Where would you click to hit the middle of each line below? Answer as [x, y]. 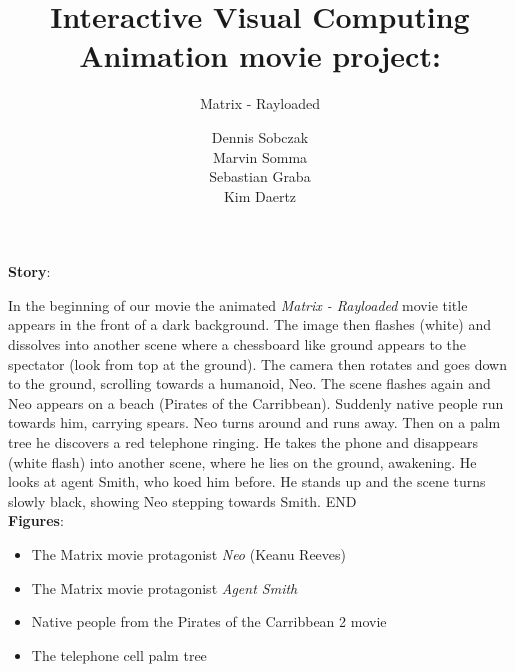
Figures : [36, 520]
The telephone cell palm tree [119, 654]
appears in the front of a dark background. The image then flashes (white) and [250, 324]
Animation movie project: [260, 55]
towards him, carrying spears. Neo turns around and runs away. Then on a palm [254, 422]
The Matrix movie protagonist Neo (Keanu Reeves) [188, 554]
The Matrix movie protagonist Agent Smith [164, 587]
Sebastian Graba [260, 176]
